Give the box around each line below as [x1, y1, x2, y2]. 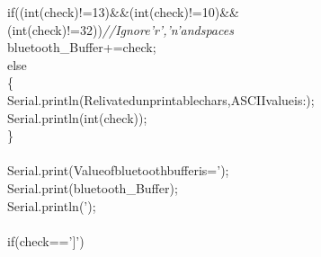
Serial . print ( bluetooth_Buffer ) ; [7, 178, 178, 197]
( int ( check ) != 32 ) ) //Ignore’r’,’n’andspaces [7, 20, 234, 39]
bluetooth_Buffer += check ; [7, 38, 156, 57]
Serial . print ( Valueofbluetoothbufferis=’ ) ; [7, 161, 229, 180]
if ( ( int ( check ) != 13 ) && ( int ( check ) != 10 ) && [7, 3, 240, 21]
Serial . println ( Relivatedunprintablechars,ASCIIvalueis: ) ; [7, 90, 315, 109]
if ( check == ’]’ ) [7, 231, 85, 250]
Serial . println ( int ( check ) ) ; [7, 108, 147, 127]
